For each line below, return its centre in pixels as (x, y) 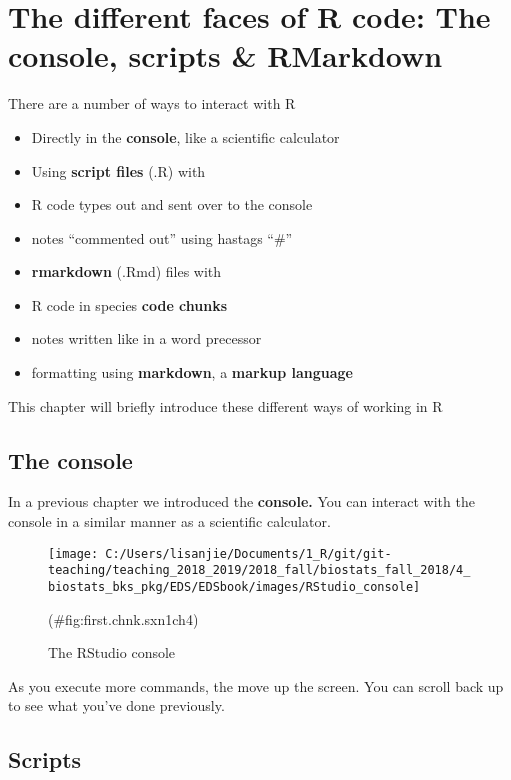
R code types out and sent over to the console (172, 204)
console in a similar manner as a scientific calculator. (169, 521)
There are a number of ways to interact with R (152, 103)
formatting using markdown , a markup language (192, 372)
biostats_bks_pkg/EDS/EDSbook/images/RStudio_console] (234, 586)
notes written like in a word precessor (146, 338)
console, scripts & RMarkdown (225, 55)
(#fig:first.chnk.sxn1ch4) (123, 618)
